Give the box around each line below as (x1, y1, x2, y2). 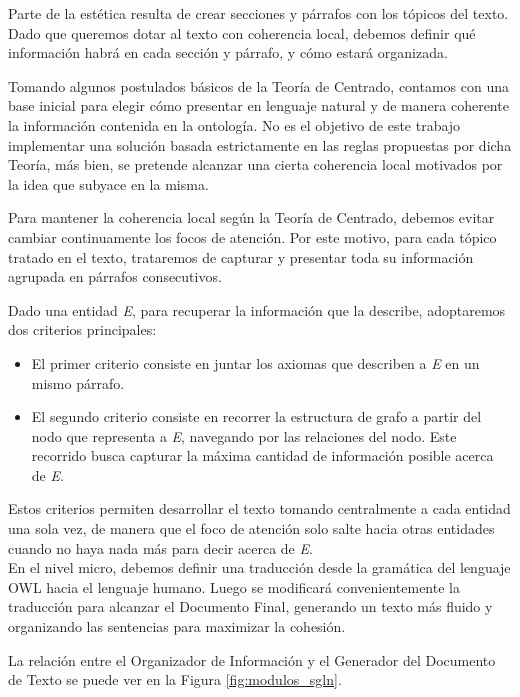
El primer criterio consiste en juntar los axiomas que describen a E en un (31, 352, 480, 373)
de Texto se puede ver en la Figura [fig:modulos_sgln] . (8, 669, 342, 690)
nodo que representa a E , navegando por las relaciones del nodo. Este (31, 425, 457, 446)
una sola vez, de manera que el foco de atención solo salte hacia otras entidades (8, 518, 495, 539)
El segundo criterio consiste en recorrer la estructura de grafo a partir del (31, 406, 482, 427)
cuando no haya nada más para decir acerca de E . (8, 537, 313, 558)
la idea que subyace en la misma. (8, 173, 209, 194)
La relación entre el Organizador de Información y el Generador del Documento (8, 649, 496, 670)
